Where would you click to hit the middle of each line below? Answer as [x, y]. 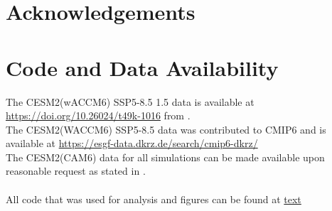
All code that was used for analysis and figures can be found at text [154, 199]
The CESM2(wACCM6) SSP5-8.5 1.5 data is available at [130, 101]
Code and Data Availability [142, 67]
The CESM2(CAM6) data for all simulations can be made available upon [165, 157]
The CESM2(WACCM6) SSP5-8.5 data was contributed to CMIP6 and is [166, 129]
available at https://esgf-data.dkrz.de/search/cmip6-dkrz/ [132, 143]
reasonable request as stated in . [76, 171]
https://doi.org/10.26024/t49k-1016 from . [98, 115]
